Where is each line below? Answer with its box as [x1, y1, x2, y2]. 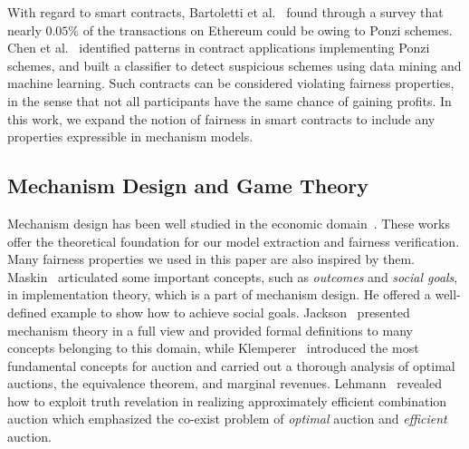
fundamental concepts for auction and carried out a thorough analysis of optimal [7, 356, 455, 375]
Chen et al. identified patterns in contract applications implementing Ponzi [7, 38, 430, 57]
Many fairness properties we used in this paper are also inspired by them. [7, 249, 415, 268]
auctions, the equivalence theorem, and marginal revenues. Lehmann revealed [7, 374, 442, 393]
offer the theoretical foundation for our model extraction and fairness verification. [7, 231, 460, 250]
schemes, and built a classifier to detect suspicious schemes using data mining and [7, 55, 462, 74]
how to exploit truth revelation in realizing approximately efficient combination [7, 391, 447, 410]
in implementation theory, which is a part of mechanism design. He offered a [7, 285, 431, 304]
